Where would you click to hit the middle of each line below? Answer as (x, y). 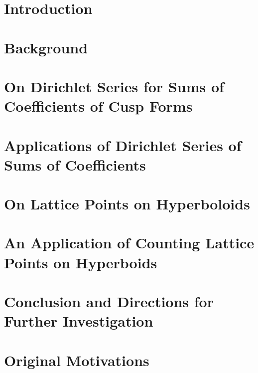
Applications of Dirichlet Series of (123, 145)
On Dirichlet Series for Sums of (114, 86)
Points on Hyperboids (81, 262)
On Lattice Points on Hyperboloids (127, 204)
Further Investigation (79, 321)
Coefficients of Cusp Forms (98, 106)
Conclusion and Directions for (109, 301)
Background (46, 47)
